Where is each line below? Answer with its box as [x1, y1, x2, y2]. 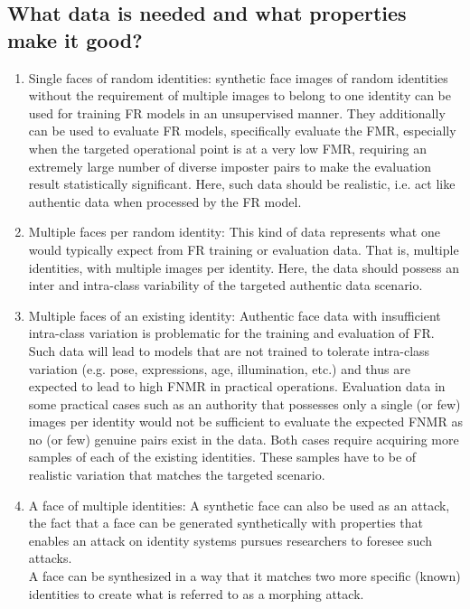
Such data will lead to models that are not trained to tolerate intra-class [28, 341, 430, 360]
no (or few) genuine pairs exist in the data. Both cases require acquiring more [28, 429, 459, 448]
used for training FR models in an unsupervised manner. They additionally [28, 103, 446, 122]
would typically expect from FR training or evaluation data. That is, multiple [28, 239, 459, 258]
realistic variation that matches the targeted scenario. [28, 465, 325, 484]
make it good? [7, 25, 143, 53]
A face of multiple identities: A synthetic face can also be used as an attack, [28, 495, 450, 514]
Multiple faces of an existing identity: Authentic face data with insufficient [28, 305, 441, 324]
